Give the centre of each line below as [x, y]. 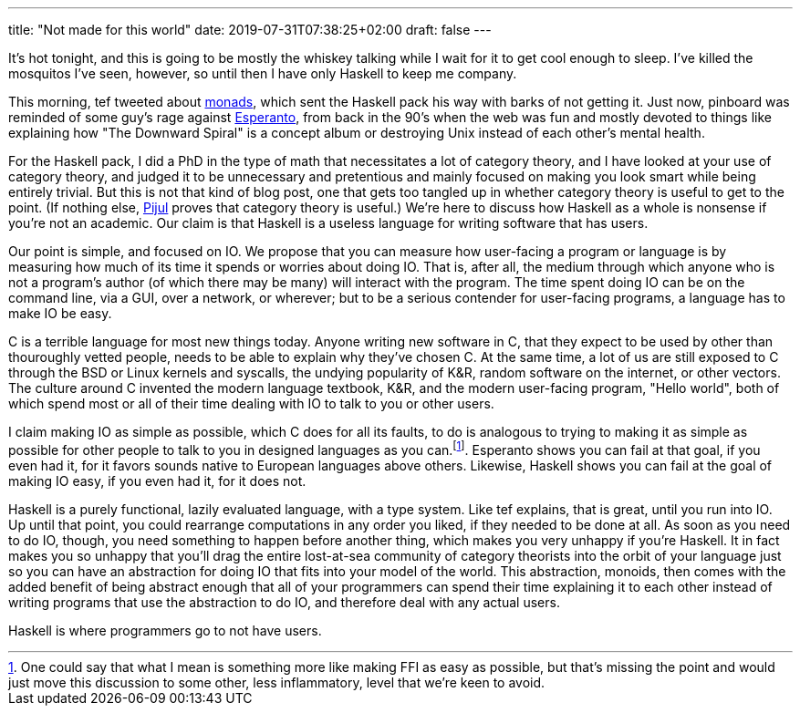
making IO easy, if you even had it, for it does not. [157, 480]
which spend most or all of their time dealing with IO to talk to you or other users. [251, 403]
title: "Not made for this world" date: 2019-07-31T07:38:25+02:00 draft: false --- [250, 30]
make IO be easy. [60, 313]
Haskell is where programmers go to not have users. [165, 630]
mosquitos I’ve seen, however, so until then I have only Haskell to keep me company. [263, 73]
